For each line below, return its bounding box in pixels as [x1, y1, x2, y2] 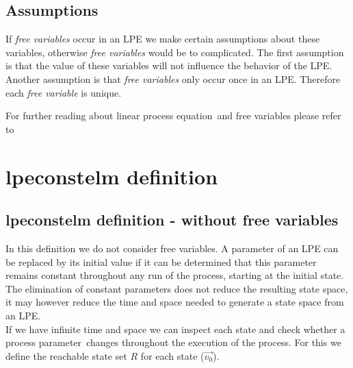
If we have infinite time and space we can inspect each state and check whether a [5, 321, 345, 336]
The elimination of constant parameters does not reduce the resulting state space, [5, 281, 348, 295]
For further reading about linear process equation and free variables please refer [5, 108, 341, 123]
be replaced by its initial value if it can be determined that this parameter [5, 254, 317, 269]
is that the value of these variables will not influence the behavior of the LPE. [5, 58, 332, 73]
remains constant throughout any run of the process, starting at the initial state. [5, 268, 344, 282]
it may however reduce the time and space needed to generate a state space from [5, 295, 344, 309]
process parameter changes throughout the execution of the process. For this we [5, 335, 341, 349]
